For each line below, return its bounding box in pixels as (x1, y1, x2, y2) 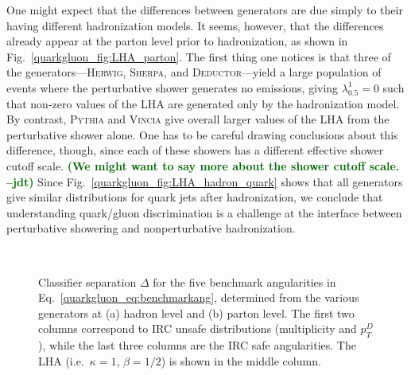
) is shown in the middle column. (161, 352, 321, 369)
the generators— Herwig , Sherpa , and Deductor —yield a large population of (6, 64, 382, 80)
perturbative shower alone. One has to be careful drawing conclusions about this (6, 126, 398, 143)
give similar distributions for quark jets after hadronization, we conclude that (6, 189, 383, 205)
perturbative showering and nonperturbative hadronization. (6, 220, 296, 236)
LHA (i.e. (38, 352, 84, 369)
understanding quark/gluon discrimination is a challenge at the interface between (6, 204, 402, 221)
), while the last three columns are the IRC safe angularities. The (38, 337, 356, 354)
